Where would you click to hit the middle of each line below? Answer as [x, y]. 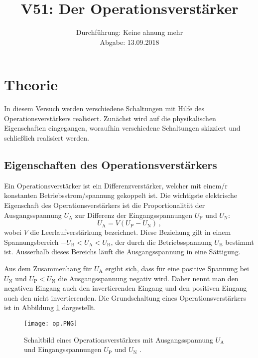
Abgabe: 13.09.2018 [129, 42]
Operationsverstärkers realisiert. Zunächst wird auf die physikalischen [110, 118]
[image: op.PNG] [51, 323]
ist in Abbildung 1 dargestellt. [50, 307]
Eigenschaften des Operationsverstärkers [111, 165]
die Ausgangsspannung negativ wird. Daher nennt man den [148, 278]
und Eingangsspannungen [63, 349]
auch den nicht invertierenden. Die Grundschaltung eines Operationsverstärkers [125, 297]
